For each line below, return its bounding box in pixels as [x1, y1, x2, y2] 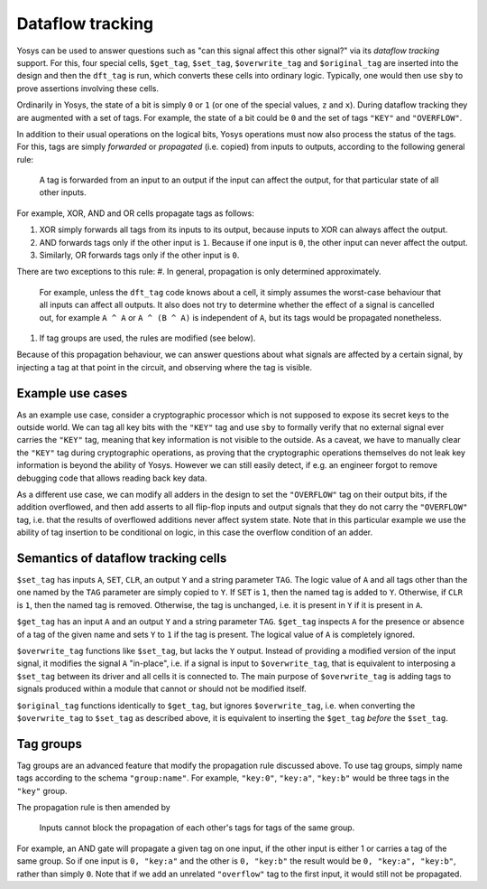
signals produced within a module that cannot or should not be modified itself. [16, 683, 307, 695]
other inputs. [39, 187, 87, 198]
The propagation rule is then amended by [16, 802, 170, 813]
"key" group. [16, 785, 68, 796]
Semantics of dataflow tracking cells [16, 550, 227, 566]
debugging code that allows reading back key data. [16, 473, 207, 483]
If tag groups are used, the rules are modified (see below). [39, 332, 256, 343]
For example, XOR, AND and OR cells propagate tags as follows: [16, 208, 254, 219]
